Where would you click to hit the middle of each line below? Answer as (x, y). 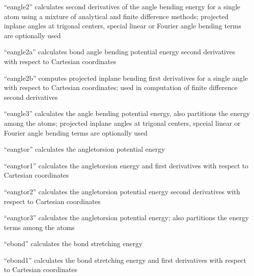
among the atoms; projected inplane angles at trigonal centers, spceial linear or (122, 123)
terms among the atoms (39, 227)
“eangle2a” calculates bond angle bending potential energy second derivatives (120, 52)
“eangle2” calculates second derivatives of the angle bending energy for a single (122, 6)
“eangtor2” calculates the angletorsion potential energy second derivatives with (122, 191)
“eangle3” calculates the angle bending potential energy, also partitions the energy (127, 113)
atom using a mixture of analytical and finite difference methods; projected (116, 16)
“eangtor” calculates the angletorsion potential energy (85, 149)
